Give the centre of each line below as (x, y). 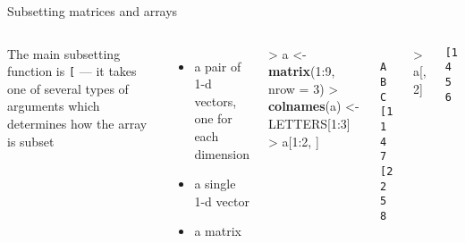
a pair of (218, 66)
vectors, (216, 101)
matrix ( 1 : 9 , (301, 71)
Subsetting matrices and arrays (93, 11)
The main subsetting (64, 53)
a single (215, 184)
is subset (31, 141)
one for (213, 118)
